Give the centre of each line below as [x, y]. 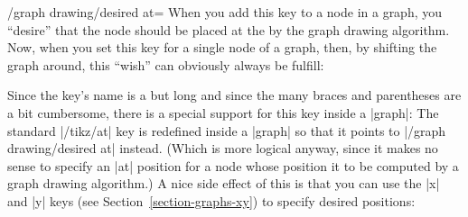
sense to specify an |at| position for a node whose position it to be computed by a [233, 165]
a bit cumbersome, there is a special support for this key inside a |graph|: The [223, 112]
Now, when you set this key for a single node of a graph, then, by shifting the [222, 47]
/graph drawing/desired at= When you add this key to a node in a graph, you [225, 12]
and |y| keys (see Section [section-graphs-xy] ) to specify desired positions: [211, 200]
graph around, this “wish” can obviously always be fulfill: [166, 64]
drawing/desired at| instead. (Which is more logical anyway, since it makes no [223, 148]
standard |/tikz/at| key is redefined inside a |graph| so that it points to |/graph [227, 130]
